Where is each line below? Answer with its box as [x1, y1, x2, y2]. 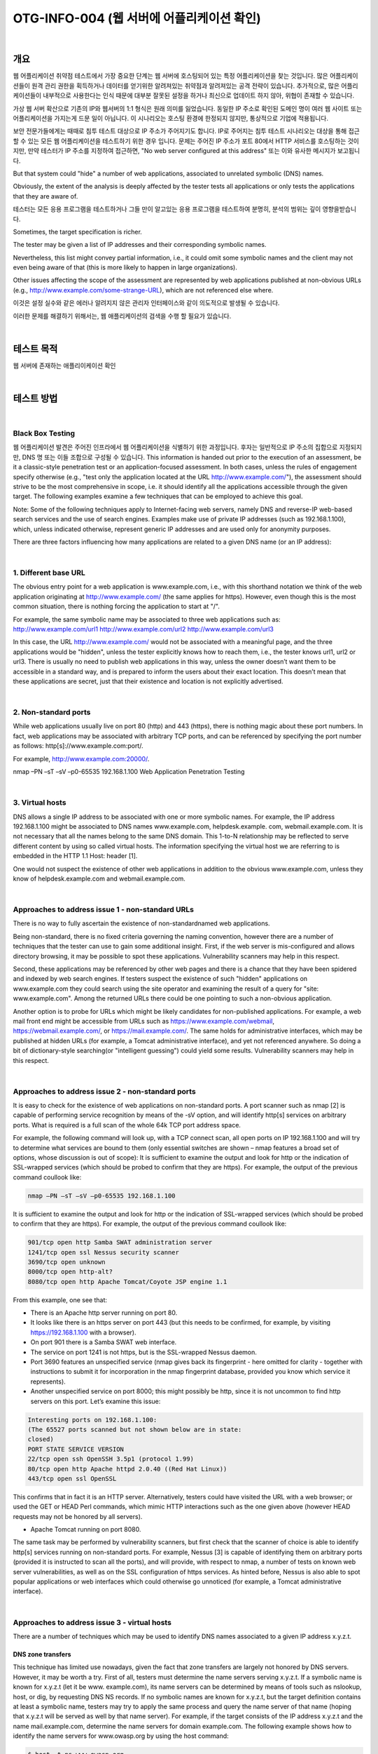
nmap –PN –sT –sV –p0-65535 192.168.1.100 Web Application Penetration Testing [13, 768, 245, 776]
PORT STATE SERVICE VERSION [27, 1445, 124, 1453]
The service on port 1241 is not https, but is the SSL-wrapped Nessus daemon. [30, 1348, 257, 1356]
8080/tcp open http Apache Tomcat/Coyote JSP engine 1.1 [27, 1278, 227, 1285]
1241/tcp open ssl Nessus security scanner [27, 1248, 180, 1256]
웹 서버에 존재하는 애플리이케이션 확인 [13, 361, 116, 370]
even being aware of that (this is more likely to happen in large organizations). [13, 263, 237, 272]
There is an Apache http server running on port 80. [30, 1308, 178, 1317]
